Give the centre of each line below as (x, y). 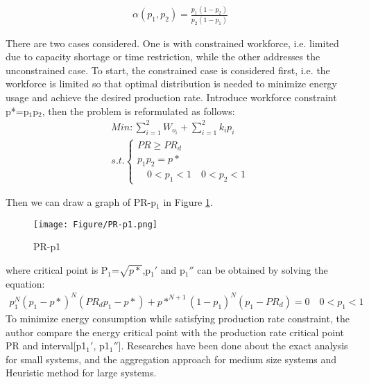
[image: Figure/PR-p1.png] (95, 224)
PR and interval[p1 (46, 346)
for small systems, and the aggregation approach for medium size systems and (171, 359)
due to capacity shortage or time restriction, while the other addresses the (163, 56)
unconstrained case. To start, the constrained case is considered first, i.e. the (168, 70)
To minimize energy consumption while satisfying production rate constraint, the (178, 318)
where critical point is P (57, 270)
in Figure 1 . (188, 202)
